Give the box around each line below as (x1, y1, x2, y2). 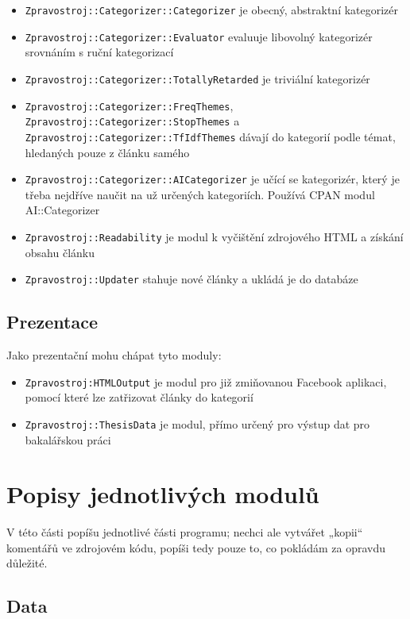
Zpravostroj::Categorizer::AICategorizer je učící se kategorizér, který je (25, 171, 400, 187)
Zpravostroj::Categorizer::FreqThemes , (25, 97, 234, 113)
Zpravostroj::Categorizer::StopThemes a (25, 113, 240, 129)
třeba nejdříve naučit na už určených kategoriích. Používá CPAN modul (25, 186, 375, 202)
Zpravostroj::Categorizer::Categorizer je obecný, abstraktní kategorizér (25, 2, 399, 17)
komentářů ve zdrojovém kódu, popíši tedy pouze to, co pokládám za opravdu (6, 539, 385, 556)
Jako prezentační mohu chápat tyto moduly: (6, 347, 222, 363)
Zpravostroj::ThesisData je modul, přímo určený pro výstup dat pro (25, 415, 370, 432)
